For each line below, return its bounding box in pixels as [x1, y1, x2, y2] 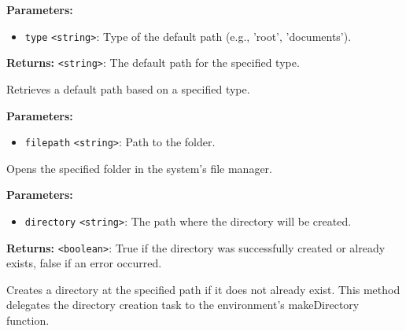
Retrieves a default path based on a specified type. [6, 80, 250, 97]
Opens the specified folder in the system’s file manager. [6, 160, 273, 176]
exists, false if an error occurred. [6, 255, 162, 271]
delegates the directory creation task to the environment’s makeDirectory [6, 296, 360, 313]
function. [6, 312, 50, 329]
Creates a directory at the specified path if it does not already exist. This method [6, 281, 400, 297]
